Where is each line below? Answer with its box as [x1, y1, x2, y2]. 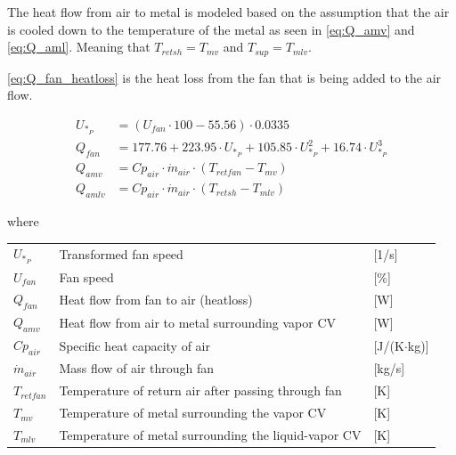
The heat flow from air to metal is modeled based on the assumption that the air [7, 3, 450, 20]
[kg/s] [373, 359, 405, 378]
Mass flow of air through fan [59, 359, 215, 378]
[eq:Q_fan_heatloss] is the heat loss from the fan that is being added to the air [7, 68, 442, 86]
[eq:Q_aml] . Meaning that [7, 37, 151, 56]
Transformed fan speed [59, 245, 183, 264]
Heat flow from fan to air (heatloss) [59, 289, 253, 308]
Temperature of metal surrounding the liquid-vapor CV [59, 426, 362, 444]
